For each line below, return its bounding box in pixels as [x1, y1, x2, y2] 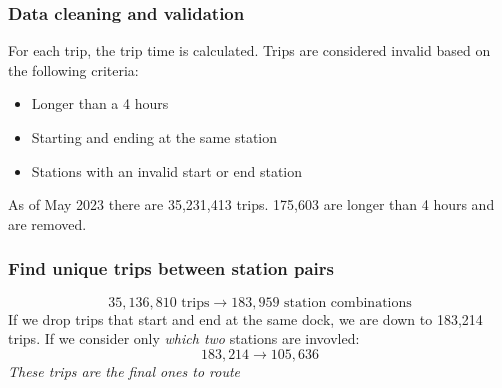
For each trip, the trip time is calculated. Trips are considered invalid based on [8, 40, 491, 61]
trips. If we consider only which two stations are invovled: [8, 328, 360, 349]
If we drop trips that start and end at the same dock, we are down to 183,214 [8, 308, 483, 329]
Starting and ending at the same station [31, 127, 278, 147]
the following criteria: [8, 59, 139, 80]
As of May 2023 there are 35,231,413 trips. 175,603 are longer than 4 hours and [8, 194, 495, 215]
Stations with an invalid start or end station [31, 160, 303, 181]
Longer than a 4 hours [31, 93, 169, 114]
